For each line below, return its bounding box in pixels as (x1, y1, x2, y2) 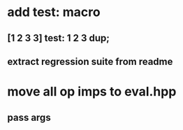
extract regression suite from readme (7, 55, 173, 67)
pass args (7, 111, 51, 123)
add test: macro (7, 4, 101, 20)
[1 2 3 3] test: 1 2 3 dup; (7, 32, 110, 44)
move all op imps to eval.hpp (7, 84, 177, 100)
